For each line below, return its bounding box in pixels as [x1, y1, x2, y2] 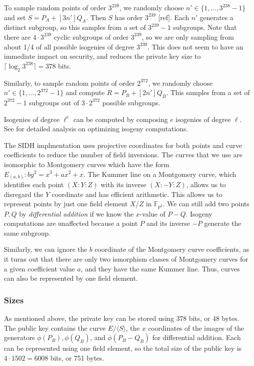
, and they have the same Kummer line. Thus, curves [81, 263, 240, 273]
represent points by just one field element [4, 198, 128, 209]
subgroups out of [29, 97, 79, 107]
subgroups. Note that [173, 22, 237, 32]
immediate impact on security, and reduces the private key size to [4, 51, 201, 61]
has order [115, 12, 143, 22]
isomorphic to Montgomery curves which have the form [4, 159, 169, 169]
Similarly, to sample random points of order [4, 77, 135, 88]
